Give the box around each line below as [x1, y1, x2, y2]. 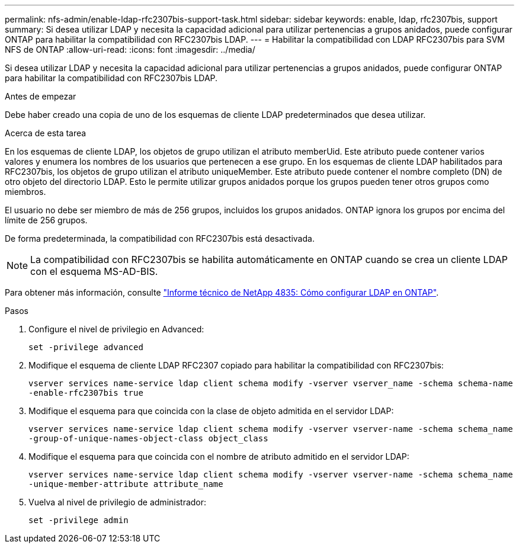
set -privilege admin [28, 515, 129, 525]
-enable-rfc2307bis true [28, 388, 143, 398]
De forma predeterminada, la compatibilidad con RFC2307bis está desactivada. [5, 233, 315, 243]
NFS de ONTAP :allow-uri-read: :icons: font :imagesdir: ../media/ [5, 44, 255, 55]
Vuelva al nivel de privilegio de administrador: [28, 497, 207, 507]
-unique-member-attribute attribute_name [28, 479, 223, 489]
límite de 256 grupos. [5, 215, 88, 225]
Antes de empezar [5, 91, 76, 101]
